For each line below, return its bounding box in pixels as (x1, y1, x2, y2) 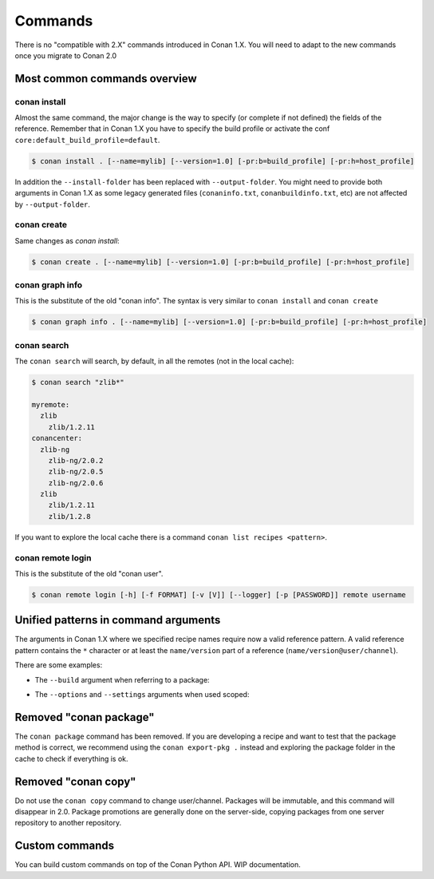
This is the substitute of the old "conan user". (14, 569, 164, 578)
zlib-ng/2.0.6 (48, 478, 104, 487)
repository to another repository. (14, 818, 122, 828)
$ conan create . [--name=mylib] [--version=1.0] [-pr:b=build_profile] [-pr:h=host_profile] (31, 257, 411, 267)
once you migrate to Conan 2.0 (14, 50, 117, 60)
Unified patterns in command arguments (14, 613, 221, 627)
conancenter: (31, 434, 83, 443)
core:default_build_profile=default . (14, 135, 160, 145)
